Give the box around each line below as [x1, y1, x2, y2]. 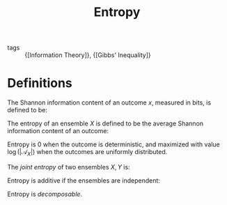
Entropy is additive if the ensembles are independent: [7, 176, 160, 185]
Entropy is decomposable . [7, 190, 82, 198]
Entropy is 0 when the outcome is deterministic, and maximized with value [7, 140, 221, 149]
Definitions [7, 75, 73, 91]
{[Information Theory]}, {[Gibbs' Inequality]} [24, 51, 151, 59]
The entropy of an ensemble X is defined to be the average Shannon [7, 119, 204, 128]
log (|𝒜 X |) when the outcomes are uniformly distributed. [7, 148, 168, 158]
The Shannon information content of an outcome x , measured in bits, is [7, 98, 211, 107]
